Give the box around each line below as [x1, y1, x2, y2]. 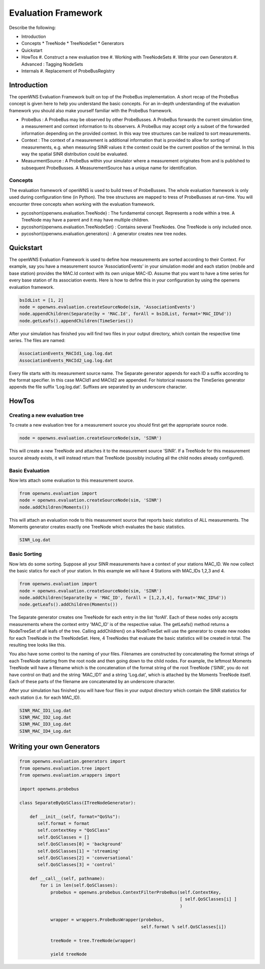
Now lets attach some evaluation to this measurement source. [9, 477, 134, 483]
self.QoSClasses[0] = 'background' [37, 842, 123, 847]
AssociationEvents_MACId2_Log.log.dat [19, 357, 113, 363]
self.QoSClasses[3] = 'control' [37, 862, 115, 868]
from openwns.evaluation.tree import [19, 765, 110, 771]
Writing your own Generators [9, 743, 100, 751]
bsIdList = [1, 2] [19, 297, 64, 303]
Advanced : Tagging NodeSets [21, 61, 83, 67]
